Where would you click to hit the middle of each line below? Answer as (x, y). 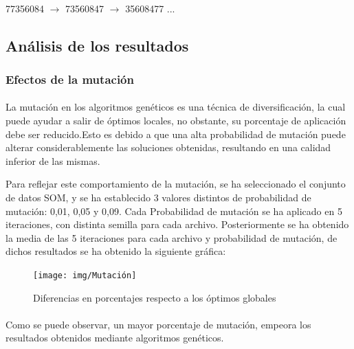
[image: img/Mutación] (85, 275)
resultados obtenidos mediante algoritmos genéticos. (115, 338)
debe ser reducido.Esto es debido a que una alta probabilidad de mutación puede (176, 134)
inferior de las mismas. (53, 160)
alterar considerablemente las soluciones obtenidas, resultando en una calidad (168, 147)
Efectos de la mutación (70, 79)
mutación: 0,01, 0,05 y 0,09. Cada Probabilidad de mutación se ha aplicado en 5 (174, 211)
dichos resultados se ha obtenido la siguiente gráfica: (116, 251)
